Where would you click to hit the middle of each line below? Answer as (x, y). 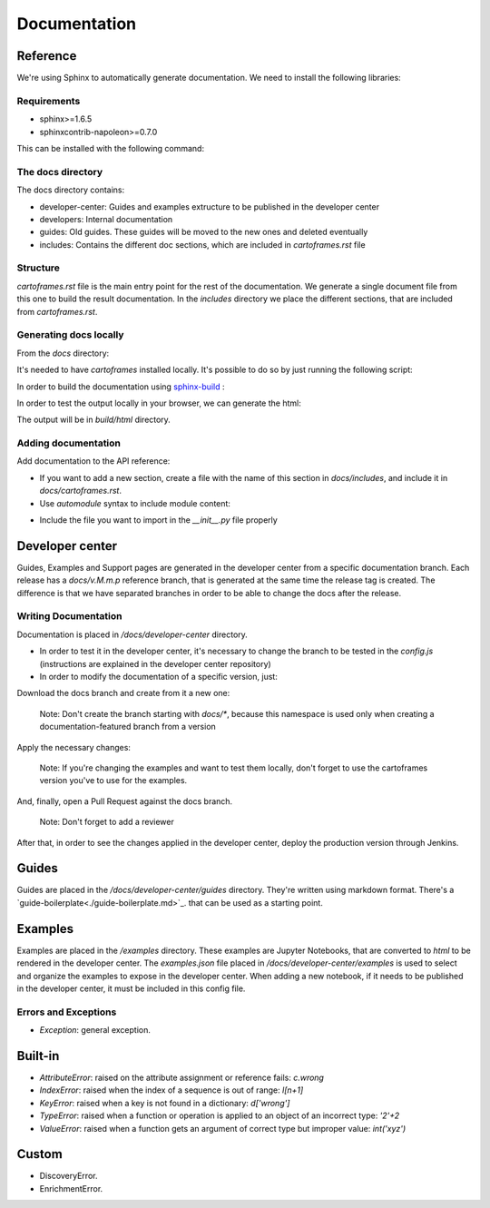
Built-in (38, 1056)
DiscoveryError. (69, 1176)
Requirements (49, 101)
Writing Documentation (69, 616)
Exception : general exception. (95, 1030)
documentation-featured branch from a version (128, 727)
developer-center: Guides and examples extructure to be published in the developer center (210, 206)
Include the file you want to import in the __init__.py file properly (159, 520)
